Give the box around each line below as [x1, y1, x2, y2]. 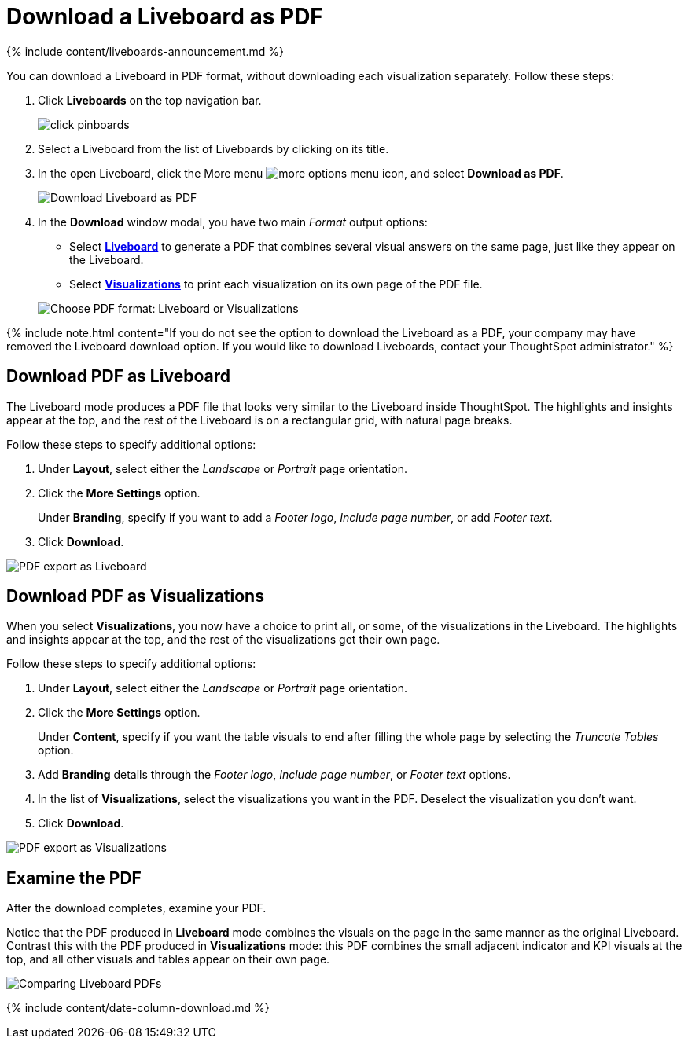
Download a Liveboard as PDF [6, 3, 323, 30]
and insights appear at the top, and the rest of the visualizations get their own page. [6, 632, 440, 647]
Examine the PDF [6, 867, 142, 888]
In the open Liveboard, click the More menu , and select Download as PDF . [38, 166, 564, 180]
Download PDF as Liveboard [6, 366, 230, 387]
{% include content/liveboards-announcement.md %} [6, 44, 285, 58]
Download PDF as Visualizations [6, 586, 264, 607]
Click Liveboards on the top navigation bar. [38, 93, 262, 107]
